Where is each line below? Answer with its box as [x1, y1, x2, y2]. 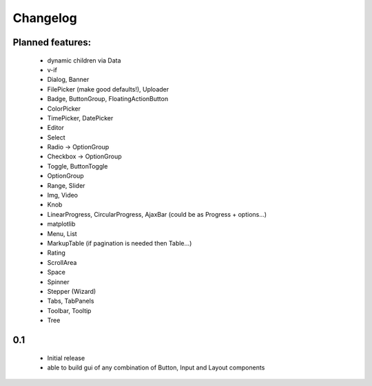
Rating [47, 248, 65, 257]
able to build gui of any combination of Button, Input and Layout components [47, 363, 265, 372]
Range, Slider [47, 181, 85, 189]
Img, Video [47, 191, 79, 200]
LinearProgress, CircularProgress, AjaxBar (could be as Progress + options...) [47, 210, 267, 218]
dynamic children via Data [47, 56, 121, 65]
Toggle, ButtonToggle [47, 162, 108, 170]
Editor [47, 124, 65, 132]
